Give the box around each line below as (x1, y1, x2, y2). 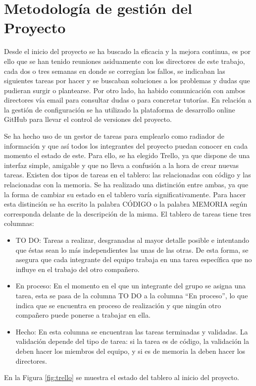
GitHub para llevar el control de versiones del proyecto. (4, 114, 172, 124)
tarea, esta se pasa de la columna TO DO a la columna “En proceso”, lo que (15, 290, 248, 300)
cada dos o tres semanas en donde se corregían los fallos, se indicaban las (4, 65, 225, 76)
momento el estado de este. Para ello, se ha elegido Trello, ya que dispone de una (4, 150, 250, 161)
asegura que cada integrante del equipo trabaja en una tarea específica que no (15, 254, 252, 265)
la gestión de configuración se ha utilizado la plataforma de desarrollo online (4, 104, 235, 114)
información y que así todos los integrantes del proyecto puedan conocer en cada (4, 140, 248, 151)
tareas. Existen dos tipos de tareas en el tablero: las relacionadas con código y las (4, 169, 251, 180)
